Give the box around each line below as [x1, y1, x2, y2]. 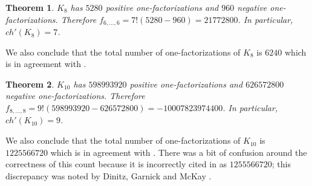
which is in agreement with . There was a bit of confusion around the [50, 146, 307, 158]
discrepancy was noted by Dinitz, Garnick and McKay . [5, 169, 212, 182]
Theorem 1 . [5, 1, 54, 13]
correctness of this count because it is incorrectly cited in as [5, 158, 227, 170]
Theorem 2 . [5, 77, 54, 90]
